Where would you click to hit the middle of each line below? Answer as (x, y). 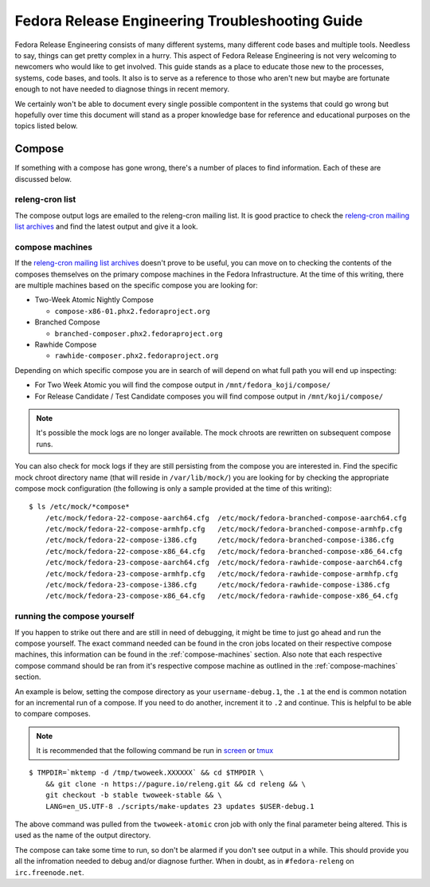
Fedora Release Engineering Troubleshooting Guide (189, 21)
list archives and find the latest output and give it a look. (106, 226)
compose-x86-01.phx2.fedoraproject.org (132, 311)
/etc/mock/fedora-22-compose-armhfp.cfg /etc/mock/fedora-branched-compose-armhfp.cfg (224, 529)
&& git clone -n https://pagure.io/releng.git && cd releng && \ (176, 784)
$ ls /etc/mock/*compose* (80, 507)
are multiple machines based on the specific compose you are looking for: (136, 285)
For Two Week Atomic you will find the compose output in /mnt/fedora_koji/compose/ (182, 385)
